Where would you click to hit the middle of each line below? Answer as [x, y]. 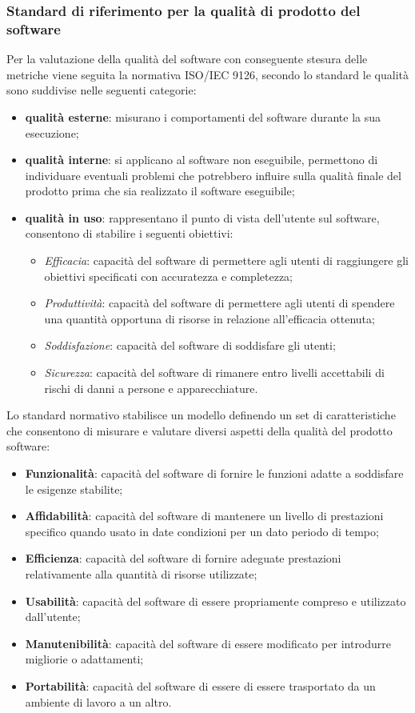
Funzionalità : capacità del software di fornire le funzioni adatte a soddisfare [214, 473]
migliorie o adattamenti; [84, 659]
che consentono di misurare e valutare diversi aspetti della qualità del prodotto [200, 430]
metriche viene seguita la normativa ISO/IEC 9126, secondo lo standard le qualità [207, 74]
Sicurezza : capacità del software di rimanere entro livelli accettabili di [214, 373]
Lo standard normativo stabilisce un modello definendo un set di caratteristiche [201, 415]
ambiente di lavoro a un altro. [98, 701]
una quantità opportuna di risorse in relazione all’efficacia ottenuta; [209, 318]
